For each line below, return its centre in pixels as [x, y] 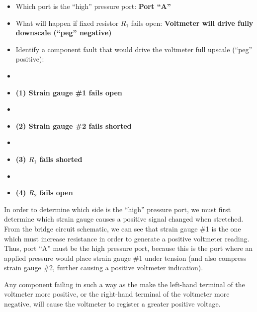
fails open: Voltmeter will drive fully [192, 23]
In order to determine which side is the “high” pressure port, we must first [118, 209]
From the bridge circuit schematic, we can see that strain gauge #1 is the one [123, 228]
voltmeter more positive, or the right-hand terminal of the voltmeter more [117, 294]
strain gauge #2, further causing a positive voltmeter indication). [104, 268]
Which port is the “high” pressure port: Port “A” [93, 6]
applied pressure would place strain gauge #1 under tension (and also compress [125, 258]
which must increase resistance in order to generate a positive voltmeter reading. [127, 238]
